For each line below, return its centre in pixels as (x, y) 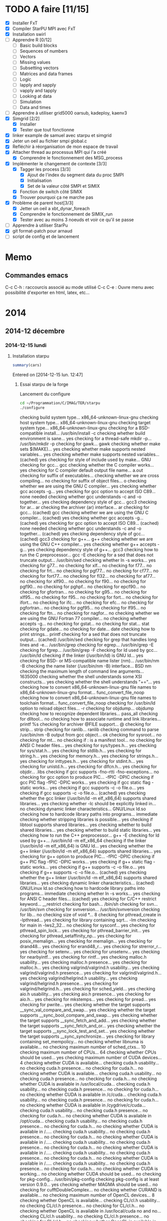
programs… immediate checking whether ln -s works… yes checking (90, 893)
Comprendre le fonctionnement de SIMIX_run (66, 214)
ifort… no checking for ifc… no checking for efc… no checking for (87, 602)
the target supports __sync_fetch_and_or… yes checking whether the (90, 1026)
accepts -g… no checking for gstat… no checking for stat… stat (84, 623)
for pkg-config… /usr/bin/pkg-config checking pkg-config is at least (89, 1179)
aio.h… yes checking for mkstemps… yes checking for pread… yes (88, 999)
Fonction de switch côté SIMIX (51, 191)
